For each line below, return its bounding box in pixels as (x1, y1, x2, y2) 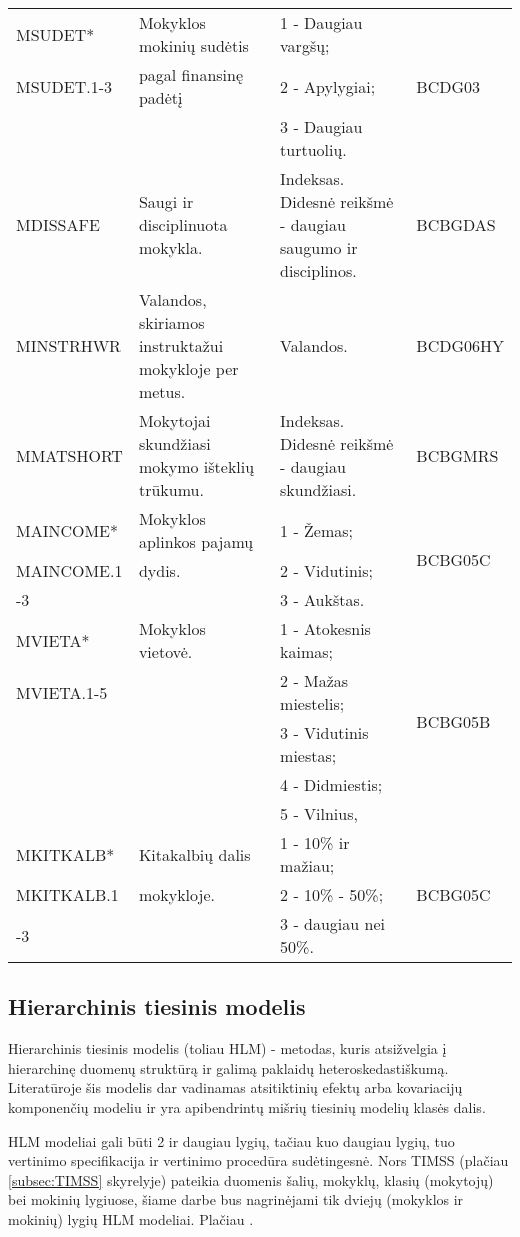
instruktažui (138, 334, 224, 357)
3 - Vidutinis (280, 721, 369, 744)
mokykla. (138, 236, 203, 259)
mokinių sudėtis (138, 34, 249, 57)
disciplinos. (280, 259, 357, 282)
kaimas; (280, 640, 334, 663)
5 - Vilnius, (280, 802, 358, 825)
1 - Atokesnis (280, 617, 371, 640)
